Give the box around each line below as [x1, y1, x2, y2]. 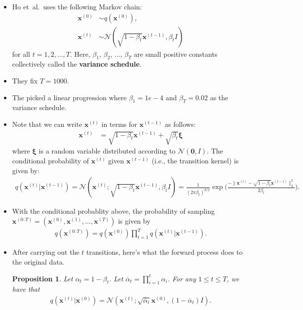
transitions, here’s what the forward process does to [86, 247, 243, 257]
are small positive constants [134, 48, 218, 59]
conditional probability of [12, 155, 89, 166]
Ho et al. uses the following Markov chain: [12, 1, 142, 11]
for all [12, 48, 31, 59]
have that [12, 284, 40, 294]
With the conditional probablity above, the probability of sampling [12, 206, 215, 216]
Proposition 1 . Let [12, 273, 73, 283]
